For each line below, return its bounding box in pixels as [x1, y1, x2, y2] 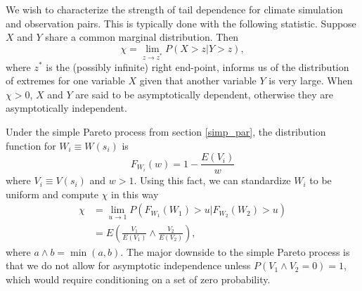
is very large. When [269, 73, 353, 88]
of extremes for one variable [6, 73, 125, 88]
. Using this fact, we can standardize [134, 173, 291, 188]
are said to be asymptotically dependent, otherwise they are [75, 86, 333, 101]
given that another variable [139, 73, 257, 88]
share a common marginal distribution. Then [45, 30, 239, 44]
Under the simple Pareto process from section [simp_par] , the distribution [6, 124, 326, 138]
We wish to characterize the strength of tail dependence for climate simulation [6, 2, 343, 16]
